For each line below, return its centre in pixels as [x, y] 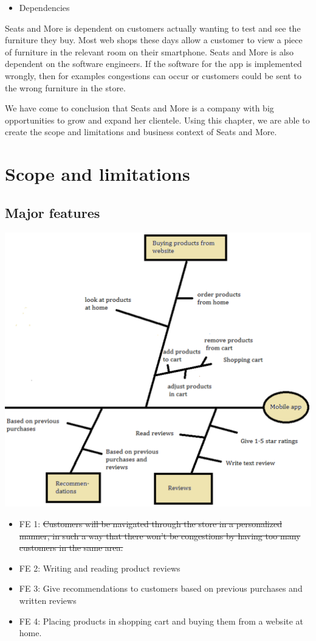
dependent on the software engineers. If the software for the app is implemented [153, 64]
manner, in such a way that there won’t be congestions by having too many [160, 535]
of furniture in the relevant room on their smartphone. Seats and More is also [149, 51]
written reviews [48, 600]
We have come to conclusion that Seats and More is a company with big [139, 108]
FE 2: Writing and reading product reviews [100, 568]
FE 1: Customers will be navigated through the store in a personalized [150, 523]
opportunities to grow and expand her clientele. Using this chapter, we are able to [157, 120]
